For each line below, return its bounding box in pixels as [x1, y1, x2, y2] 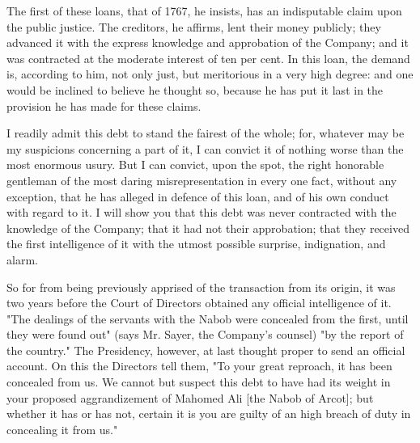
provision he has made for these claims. [6, 97, 202, 114]
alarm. [6, 251, 38, 268]
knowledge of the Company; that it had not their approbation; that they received [6, 219, 409, 236]
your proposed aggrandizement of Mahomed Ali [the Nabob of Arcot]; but [6, 389, 374, 406]
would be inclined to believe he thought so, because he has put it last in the [6, 81, 384, 98]
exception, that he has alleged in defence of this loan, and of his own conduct [6, 188, 389, 205]
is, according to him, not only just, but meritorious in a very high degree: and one [6, 65, 414, 82]
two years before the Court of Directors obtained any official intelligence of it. [6, 294, 392, 311]
